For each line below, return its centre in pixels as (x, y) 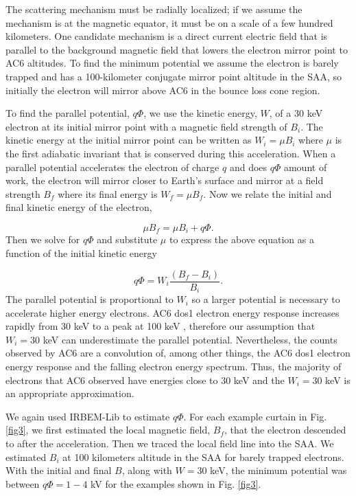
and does (248, 167)
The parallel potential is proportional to (90, 299)
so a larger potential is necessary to (266, 299)
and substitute (127, 239)
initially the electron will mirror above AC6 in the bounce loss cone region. (163, 90)
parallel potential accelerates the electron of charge (112, 167)
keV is (338, 380)
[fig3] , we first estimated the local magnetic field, (108, 430)
